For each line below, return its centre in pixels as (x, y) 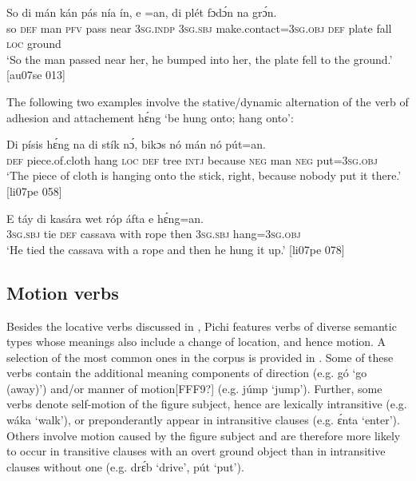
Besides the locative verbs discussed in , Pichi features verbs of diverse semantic (202, 326)
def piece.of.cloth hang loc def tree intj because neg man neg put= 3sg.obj (192, 159)
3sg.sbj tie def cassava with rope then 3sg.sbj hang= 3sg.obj (154, 234)
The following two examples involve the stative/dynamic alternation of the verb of (208, 101)
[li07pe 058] (34, 191)
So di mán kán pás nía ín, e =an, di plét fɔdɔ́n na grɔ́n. (142, 12)
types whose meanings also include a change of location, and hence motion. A (196, 342)
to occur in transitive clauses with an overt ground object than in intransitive (196, 451)
